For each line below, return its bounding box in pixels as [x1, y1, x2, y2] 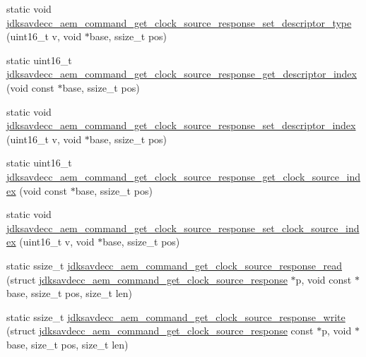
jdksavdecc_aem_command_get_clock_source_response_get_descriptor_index [6, 66, 357, 81]
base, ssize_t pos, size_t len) [6, 286, 133, 301]
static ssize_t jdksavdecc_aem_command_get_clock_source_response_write [6, 309, 346, 324]
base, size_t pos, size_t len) [6, 337, 129, 351]
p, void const [295, 272, 352, 286]
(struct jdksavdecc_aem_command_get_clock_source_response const [6, 323, 314, 338]
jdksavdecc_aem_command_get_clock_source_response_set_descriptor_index [6, 118, 356, 133]
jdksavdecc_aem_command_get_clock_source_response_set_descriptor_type [6, 15, 352, 30]
